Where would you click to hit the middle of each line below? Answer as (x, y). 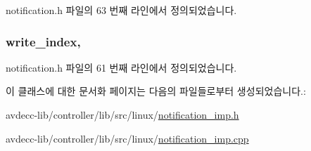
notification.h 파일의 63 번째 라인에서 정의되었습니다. (121, 10)
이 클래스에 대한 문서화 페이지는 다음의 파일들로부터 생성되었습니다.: (156, 91)
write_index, (43, 41)
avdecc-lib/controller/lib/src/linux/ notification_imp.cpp (127, 138)
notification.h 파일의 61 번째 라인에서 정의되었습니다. (121, 67)
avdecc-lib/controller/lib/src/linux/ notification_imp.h (122, 114)
